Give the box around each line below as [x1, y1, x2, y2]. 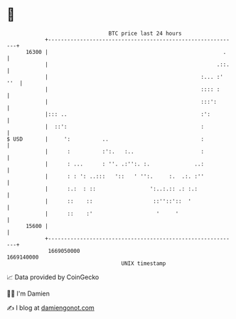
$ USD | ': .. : [6, 135, 204, 143]
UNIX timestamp [121, 259, 166, 267]
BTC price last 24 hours [108, 30, 182, 37]
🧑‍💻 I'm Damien [6, 289, 50, 298]
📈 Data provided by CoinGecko [6, 273, 100, 281]
